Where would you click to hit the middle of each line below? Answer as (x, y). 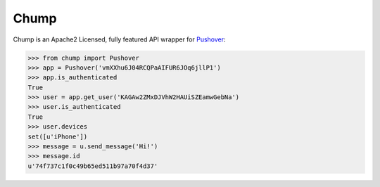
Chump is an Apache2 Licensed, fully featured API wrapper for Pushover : (119, 39)
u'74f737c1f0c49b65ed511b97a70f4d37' (93, 166)
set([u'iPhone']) (58, 136)
